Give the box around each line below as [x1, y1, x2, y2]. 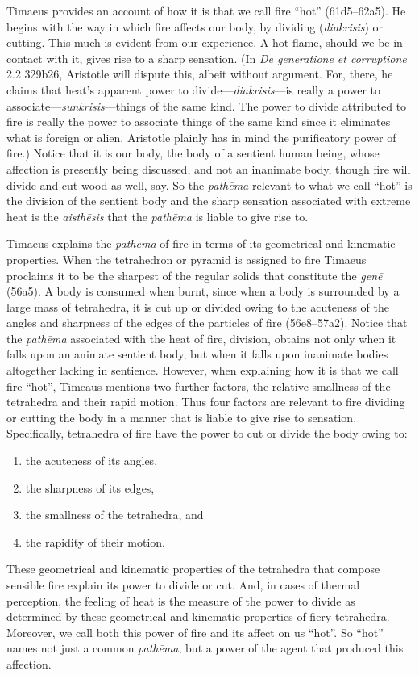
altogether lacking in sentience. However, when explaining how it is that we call [6, 362, 399, 379]
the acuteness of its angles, [25, 452, 158, 469]
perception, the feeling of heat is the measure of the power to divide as [6, 592, 355, 609]
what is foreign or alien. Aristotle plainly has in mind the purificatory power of [6, 128, 396, 145]
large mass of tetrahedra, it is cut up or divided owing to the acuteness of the [6, 298, 389, 315]
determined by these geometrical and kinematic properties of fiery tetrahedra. [6, 608, 390, 625]
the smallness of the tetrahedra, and [25, 506, 204, 523]
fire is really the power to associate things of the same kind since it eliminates [6, 113, 391, 130]
